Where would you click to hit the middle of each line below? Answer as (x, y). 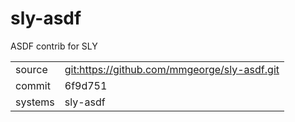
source (31, 69)
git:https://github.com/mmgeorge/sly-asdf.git (172, 69)
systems (35, 102)
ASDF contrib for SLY (54, 46)
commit (33, 85)
